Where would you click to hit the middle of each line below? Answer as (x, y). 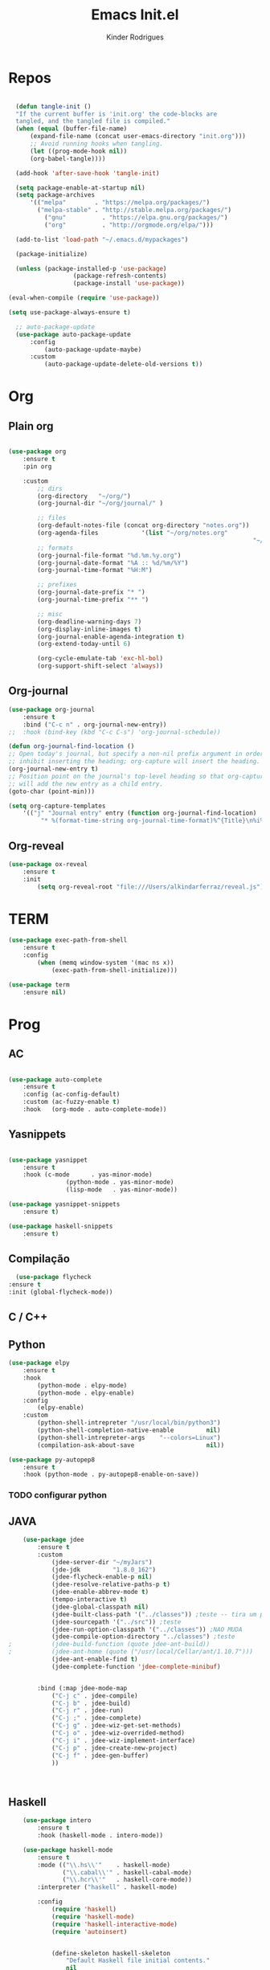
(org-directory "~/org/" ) (84, 496)
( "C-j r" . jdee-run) (88, 1710)
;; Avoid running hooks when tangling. (96, 144)
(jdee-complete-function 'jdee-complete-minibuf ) (136, 1666)
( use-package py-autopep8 (51, 1460)
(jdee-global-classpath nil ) (100, 1607)
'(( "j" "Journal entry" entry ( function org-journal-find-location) (140, 813)
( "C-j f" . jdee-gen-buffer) (100, 1755)
